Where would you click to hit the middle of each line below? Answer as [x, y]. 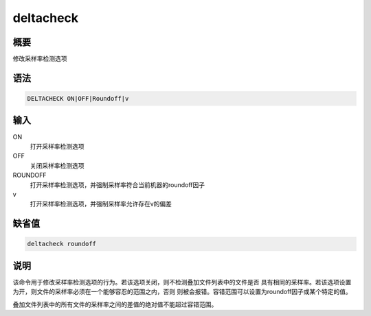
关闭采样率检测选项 [57, 165]
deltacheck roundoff [61, 244]
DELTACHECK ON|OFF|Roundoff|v [78, 99]
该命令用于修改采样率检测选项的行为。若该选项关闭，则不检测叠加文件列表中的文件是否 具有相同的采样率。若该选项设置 [182, 282]
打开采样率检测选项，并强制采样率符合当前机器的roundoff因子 [117, 184]
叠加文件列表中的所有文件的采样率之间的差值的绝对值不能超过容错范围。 [115, 304]
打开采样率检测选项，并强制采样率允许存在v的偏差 [101, 204]
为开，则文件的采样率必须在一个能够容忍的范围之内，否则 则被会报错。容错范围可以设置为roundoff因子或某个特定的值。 [182, 292]
